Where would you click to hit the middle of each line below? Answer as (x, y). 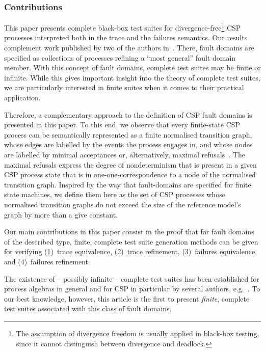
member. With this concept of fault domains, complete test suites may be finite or (132, 67)
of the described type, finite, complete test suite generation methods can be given (131, 241)
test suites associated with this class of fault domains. (88, 308)
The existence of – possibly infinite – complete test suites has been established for (132, 278)
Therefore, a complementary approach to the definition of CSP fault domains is (128, 114)
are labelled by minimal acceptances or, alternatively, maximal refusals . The (125, 154)
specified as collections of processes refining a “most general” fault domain (120, 57)
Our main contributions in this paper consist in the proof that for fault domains (129, 232)
